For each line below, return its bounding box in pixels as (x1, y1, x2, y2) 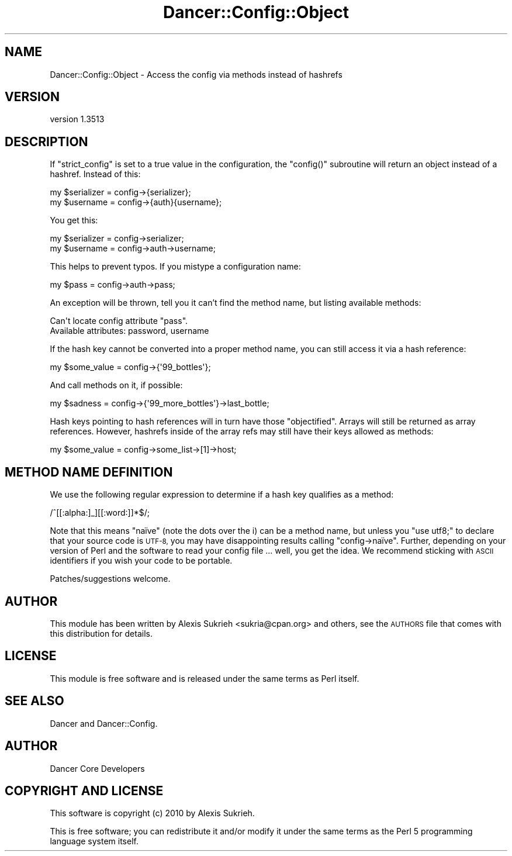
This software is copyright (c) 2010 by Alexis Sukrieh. (50, 808, 255, 819)
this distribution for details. (50, 628, 153, 638)
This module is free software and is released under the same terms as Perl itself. (50, 673, 359, 684)
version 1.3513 (50, 114, 105, 125)
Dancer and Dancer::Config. (50, 718, 158, 729)
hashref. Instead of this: (50, 169, 141, 180)
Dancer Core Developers (50, 763, 145, 774)
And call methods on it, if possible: (50, 380, 183, 391)
